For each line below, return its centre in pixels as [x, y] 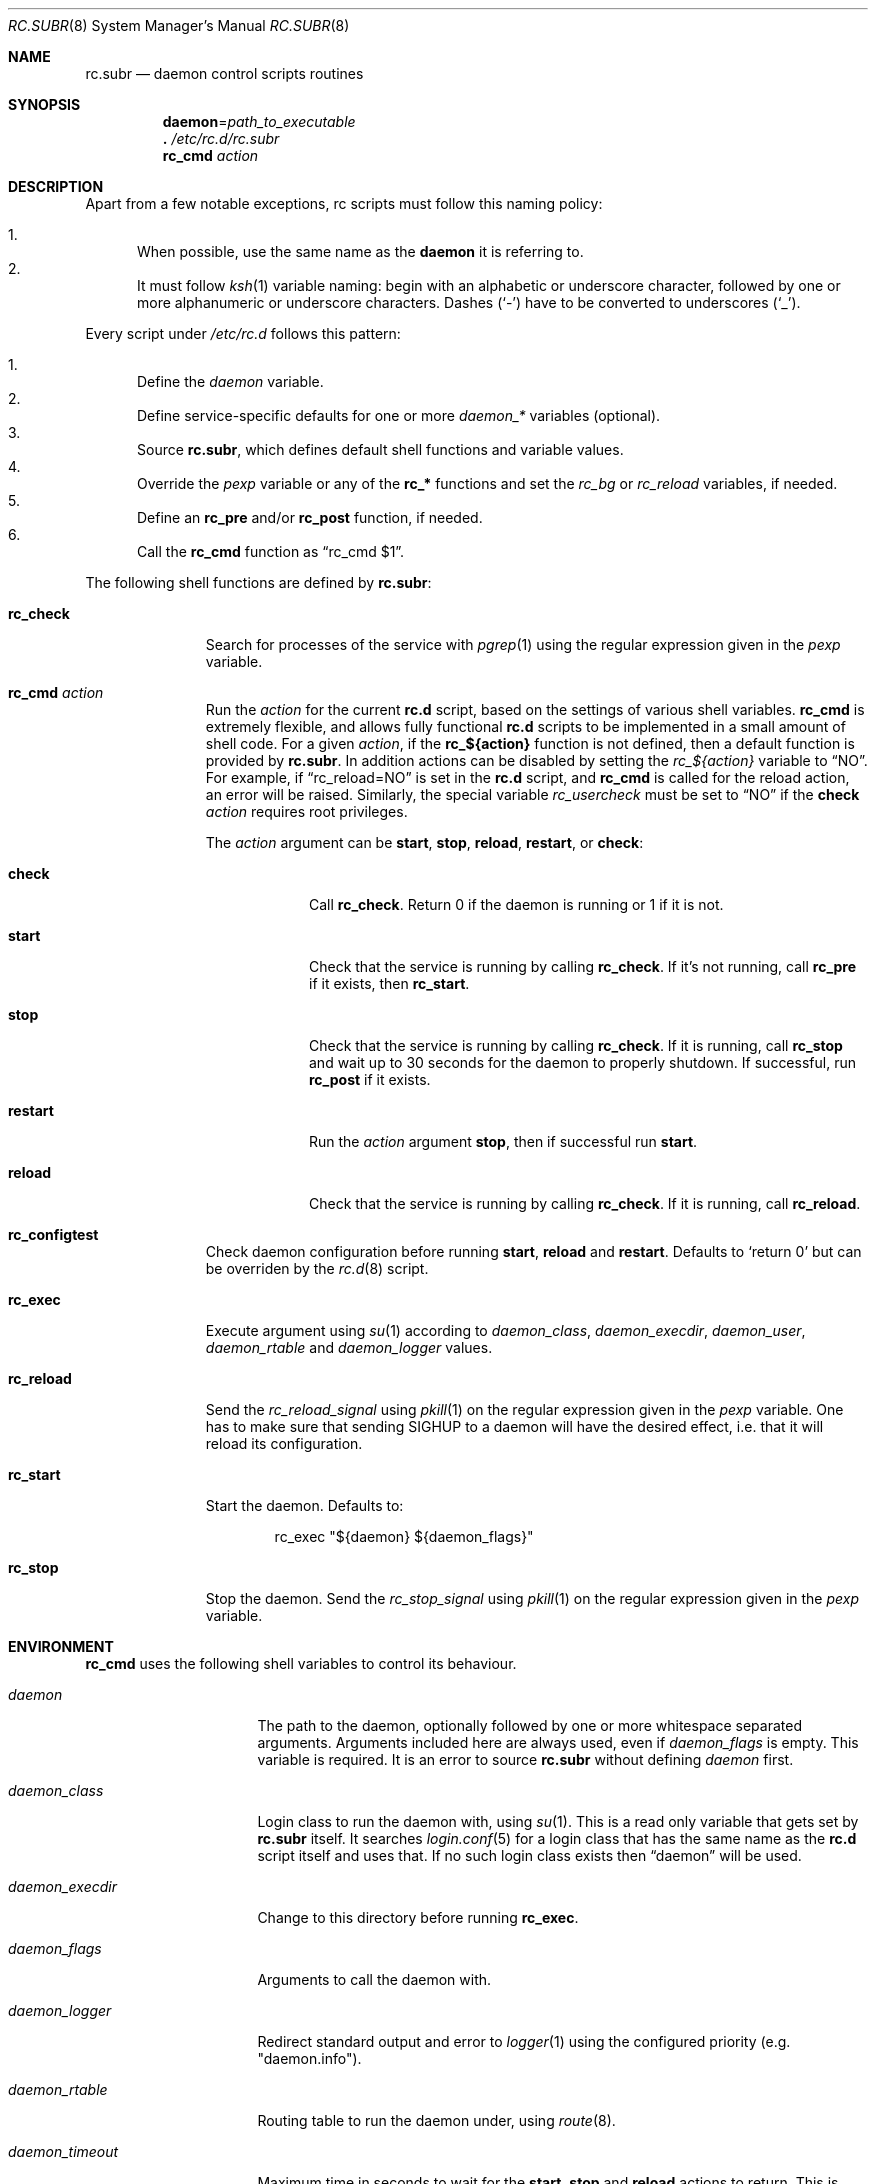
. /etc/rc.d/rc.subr [221, 138]
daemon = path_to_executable [259, 121]
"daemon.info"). [309, 2058]
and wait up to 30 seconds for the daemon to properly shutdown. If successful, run [582, 1062]
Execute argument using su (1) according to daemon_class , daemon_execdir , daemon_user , [505, 1330]
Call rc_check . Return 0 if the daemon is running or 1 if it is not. [516, 904]
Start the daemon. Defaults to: [304, 1505]
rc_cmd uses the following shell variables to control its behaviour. [301, 1663]
